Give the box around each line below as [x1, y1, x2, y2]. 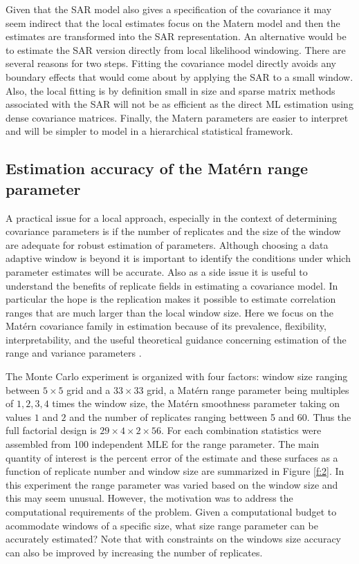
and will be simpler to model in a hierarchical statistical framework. [6, 124, 293, 138]
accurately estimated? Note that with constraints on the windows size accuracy [6, 532, 342, 546]
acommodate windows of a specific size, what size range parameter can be [6, 518, 318, 532]
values [6, 409, 32, 424]
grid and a [66, 382, 111, 397]
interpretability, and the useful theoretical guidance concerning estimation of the [6, 332, 347, 346]
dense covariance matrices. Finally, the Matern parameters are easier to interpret [6, 110, 349, 124]
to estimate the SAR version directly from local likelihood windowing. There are [6, 42, 346, 57]
